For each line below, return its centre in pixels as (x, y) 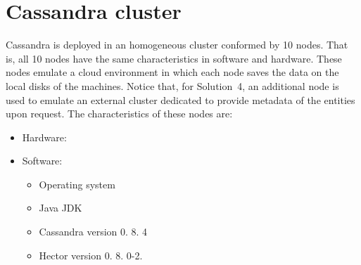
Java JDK (61, 208)
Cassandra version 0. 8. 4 (93, 232)
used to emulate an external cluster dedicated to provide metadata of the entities (180, 99)
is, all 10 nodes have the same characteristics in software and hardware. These (174, 58)
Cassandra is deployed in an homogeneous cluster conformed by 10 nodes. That (177, 45)
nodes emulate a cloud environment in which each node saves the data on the (172, 72)
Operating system (77, 184)
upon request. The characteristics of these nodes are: (119, 114)
